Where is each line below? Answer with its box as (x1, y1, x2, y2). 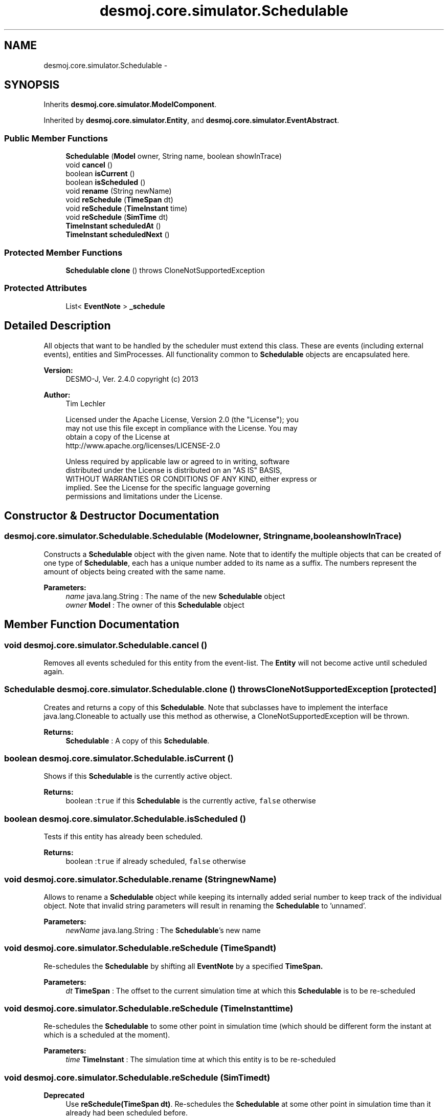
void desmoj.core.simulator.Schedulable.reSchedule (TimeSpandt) (4, 943, 277, 954)
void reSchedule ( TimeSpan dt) (65, 195, 173, 204)
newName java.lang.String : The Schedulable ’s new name (65, 925, 261, 935)
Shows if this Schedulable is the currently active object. (43, 772, 232, 781)
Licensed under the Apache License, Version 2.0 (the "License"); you (65, 415, 299, 424)
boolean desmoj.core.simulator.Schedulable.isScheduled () (4, 813, 246, 824)
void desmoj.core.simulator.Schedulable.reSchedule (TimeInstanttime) (4, 1003, 294, 1014)
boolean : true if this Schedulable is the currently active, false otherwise (65, 796, 316, 805)
